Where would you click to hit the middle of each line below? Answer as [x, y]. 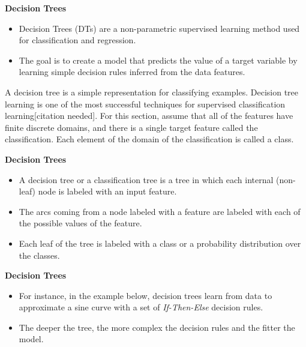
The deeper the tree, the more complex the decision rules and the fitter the [157, 327]
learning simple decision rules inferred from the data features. [132, 72]
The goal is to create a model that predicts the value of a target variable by [158, 60]
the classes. [39, 255]
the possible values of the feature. [80, 223]
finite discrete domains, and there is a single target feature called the [131, 127]
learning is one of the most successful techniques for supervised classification [145, 104]
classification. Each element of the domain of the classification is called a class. [149, 139]
